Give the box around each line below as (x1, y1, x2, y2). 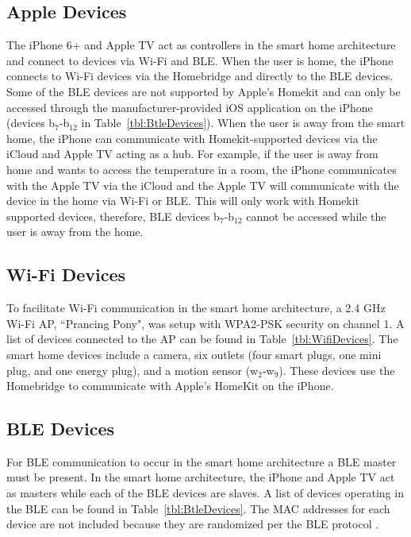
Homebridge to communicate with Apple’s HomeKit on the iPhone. (6, 377, 334, 394)
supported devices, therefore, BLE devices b (6, 207, 220, 224)
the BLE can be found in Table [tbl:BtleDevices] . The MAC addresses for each (6, 500, 390, 516)
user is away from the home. (6, 223, 144, 240)
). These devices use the (278, 361, 395, 378)
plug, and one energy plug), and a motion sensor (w (6, 361, 259, 378)
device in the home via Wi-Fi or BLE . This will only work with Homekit (6, 192, 360, 209)
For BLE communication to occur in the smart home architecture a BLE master (6, 453, 397, 469)
